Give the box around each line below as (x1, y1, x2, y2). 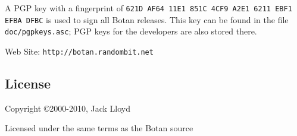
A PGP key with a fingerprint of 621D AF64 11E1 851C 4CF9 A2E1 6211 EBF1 (5, 2, 292, 14)
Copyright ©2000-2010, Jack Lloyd (5, 102, 131, 114)
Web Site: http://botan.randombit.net (5, 45, 154, 57)
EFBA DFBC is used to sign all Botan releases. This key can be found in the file (5, 13, 289, 26)
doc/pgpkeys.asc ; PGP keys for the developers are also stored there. (5, 25, 257, 37)
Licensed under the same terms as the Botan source (5, 122, 193, 134)
